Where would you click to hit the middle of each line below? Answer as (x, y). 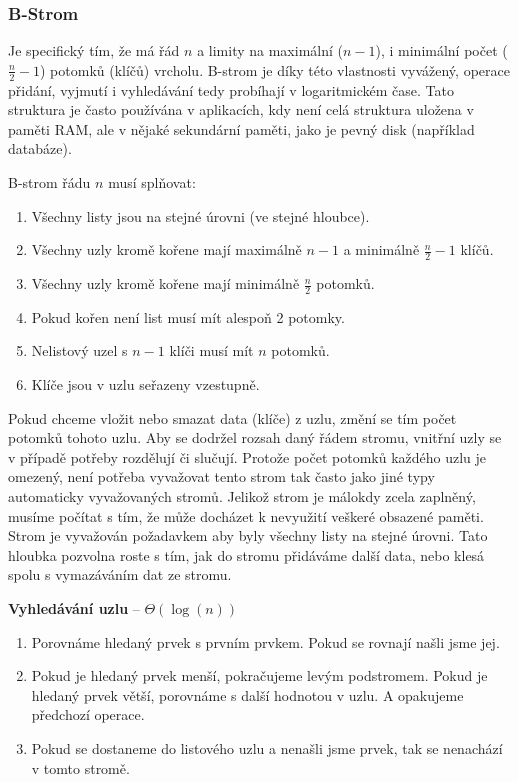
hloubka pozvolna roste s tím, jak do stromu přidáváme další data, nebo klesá (246, 554)
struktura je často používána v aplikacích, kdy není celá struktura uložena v (241, 109)
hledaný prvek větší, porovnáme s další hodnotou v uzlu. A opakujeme (247, 694)
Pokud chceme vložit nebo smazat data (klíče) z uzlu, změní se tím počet (232, 417)
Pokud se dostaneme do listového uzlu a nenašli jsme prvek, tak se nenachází (267, 747)
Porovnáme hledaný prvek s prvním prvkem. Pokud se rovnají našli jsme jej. (265, 641)
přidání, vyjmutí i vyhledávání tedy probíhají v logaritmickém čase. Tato (231, 89)
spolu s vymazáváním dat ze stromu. (120, 574)
